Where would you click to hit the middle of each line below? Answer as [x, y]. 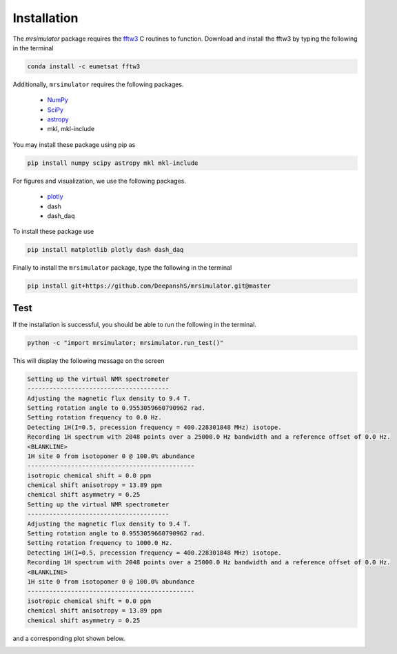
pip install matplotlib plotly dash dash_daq [105, 250]
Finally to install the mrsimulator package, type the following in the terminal [122, 268]
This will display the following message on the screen [89, 360]
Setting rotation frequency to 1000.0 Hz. [100, 543]
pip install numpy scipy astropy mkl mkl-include [113, 163]
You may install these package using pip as [74, 144]
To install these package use [53, 232]
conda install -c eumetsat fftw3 [84, 66]
